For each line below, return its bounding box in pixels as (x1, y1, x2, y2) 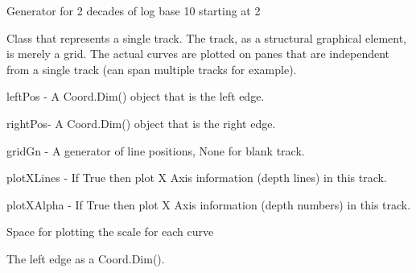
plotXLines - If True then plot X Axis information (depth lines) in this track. (6, 169, 387, 186)
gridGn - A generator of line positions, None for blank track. (6, 142, 305, 159)
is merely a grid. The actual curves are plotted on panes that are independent (6, 45, 390, 62)
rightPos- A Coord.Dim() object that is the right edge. (6, 114, 276, 131)
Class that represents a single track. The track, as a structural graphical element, (6, 29, 406, 46)
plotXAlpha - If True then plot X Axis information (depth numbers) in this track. (6, 196, 411, 213)
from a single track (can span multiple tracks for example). (6, 60, 297, 77)
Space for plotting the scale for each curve (6, 223, 214, 240)
